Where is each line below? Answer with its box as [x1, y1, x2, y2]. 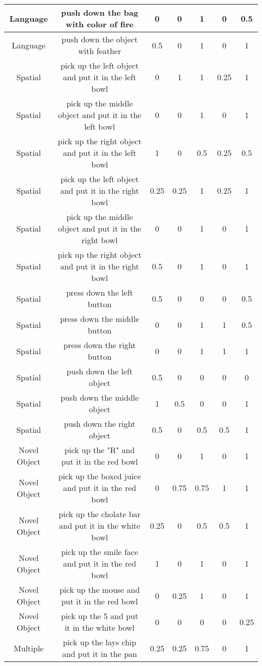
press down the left [66, 287, 134, 298]
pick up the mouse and [59, 584, 140, 595]
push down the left [67, 365, 133, 377]
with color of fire [65, 18, 134, 30]
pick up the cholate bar [58, 508, 141, 520]
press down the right [63, 339, 136, 351]
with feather [78, 45, 121, 57]
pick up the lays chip [63, 636, 137, 648]
